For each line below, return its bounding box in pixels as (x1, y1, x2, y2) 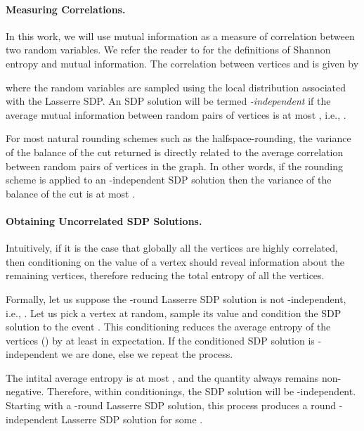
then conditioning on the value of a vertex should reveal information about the (6, 254, 345, 269)
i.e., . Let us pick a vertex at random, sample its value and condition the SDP (6, 305, 342, 320)
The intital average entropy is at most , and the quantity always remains (6, 370, 319, 385)
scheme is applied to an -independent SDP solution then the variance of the (6, 172, 332, 187)
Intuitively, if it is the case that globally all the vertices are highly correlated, (6, 240, 338, 255)
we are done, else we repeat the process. (61, 347, 233, 361)
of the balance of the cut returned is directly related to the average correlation (6, 144, 344, 159)
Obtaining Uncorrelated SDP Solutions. (6, 213, 202, 228)
